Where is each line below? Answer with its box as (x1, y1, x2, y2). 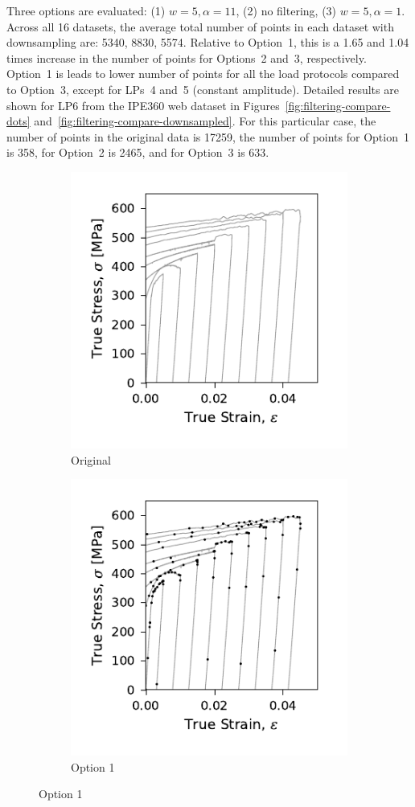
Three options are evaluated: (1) (6, 2, 166, 18)
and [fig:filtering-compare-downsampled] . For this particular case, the (34, 113, 376, 129)
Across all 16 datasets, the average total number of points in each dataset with (6, 18, 394, 35)
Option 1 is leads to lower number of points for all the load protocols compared (6, 65, 400, 82)
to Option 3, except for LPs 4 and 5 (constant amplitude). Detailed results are (6, 80, 399, 97)
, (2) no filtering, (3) (236, 2, 337, 18)
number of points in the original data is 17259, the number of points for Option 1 (6, 128, 409, 145)
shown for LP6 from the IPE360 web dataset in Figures (6, 96, 280, 113)
